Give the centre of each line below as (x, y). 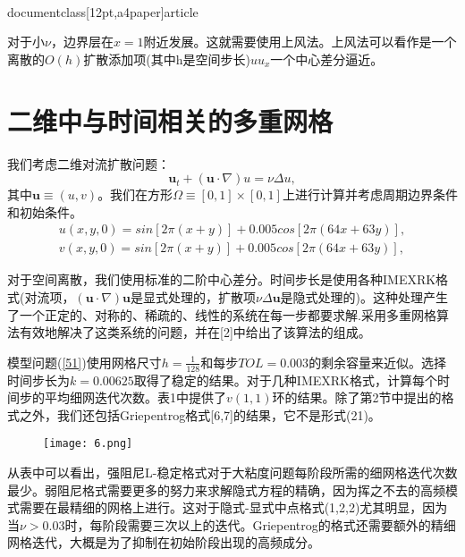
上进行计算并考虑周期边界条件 (370, 194)
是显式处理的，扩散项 (194, 296)
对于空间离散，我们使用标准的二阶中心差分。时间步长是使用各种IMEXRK (222, 279)
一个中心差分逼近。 (327, 59)
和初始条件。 (45, 211)
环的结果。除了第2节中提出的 (357, 397)
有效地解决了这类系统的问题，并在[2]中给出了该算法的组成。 (195, 332)
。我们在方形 (135, 194)
